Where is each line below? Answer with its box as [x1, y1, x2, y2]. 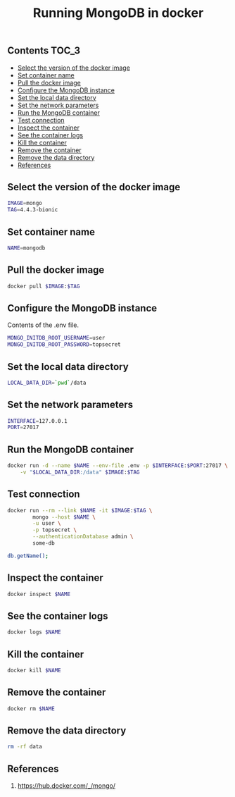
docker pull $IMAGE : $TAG [7, 283, 80, 290]
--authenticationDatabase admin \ [32, 533, 134, 540]
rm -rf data [7, 743, 42, 750]
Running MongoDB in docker [32, 5, 204, 21]
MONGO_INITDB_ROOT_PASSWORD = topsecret [7, 341, 121, 348]
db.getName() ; [7, 552, 49, 560]
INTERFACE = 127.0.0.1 [7, 417, 68, 424]
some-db [32, 540, 55, 547]
